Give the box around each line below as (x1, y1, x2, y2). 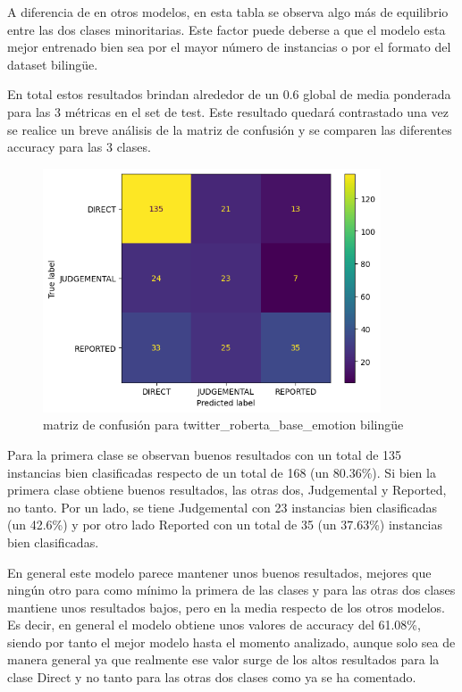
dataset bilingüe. (7, 54, 98, 73)
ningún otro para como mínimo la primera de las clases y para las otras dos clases (7, 580, 456, 599)
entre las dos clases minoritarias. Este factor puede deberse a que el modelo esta (7, 20, 446, 38)
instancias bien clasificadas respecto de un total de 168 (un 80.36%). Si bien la (7, 463, 436, 481)
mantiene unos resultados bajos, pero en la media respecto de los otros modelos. (7, 597, 445, 616)
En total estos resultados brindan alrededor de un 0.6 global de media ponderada (7, 85, 451, 104)
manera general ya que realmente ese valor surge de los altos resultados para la (7, 650, 440, 669)
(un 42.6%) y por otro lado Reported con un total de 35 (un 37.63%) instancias (7, 515, 442, 534)
